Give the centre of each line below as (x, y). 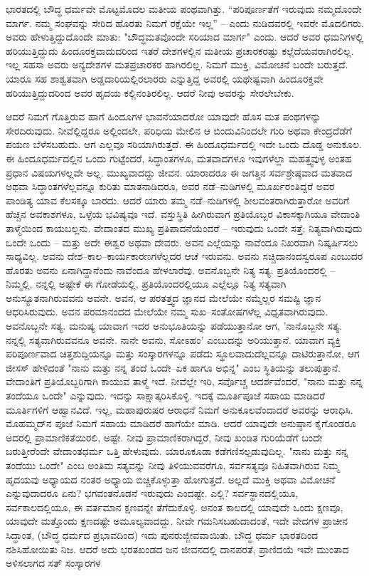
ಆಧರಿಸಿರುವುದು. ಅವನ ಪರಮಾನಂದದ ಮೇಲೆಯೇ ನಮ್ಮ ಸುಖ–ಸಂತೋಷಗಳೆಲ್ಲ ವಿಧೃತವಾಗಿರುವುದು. (167, 311)
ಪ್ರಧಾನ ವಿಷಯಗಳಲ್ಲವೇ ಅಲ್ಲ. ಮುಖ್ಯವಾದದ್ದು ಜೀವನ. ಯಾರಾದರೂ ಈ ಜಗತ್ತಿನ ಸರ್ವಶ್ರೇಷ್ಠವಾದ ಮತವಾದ (179, 172)
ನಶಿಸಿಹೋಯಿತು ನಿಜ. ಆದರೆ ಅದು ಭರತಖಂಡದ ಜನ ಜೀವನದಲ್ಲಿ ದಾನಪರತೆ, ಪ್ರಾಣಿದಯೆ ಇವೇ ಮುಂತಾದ (177, 549)
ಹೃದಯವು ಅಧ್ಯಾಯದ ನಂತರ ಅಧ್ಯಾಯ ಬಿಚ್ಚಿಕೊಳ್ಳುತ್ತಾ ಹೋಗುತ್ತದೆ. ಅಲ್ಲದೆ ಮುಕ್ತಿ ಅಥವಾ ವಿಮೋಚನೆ (171, 479)
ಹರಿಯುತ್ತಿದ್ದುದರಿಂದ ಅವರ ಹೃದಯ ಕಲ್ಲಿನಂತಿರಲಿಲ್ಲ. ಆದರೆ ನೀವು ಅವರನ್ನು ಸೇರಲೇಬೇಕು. (150, 92)
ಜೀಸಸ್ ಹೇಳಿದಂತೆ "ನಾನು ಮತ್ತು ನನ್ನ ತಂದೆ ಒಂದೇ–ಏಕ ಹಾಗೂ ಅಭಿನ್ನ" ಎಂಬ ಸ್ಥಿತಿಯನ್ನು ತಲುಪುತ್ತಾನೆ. (173, 367)
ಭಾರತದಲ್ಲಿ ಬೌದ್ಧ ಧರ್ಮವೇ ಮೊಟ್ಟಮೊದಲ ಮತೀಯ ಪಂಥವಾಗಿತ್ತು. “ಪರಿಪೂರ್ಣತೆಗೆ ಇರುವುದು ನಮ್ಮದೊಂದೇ (184, 9)
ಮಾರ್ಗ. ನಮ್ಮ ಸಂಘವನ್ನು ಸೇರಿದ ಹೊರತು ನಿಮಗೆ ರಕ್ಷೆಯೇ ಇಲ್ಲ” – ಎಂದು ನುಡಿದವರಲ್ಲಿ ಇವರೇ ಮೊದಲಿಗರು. (185, 22)
